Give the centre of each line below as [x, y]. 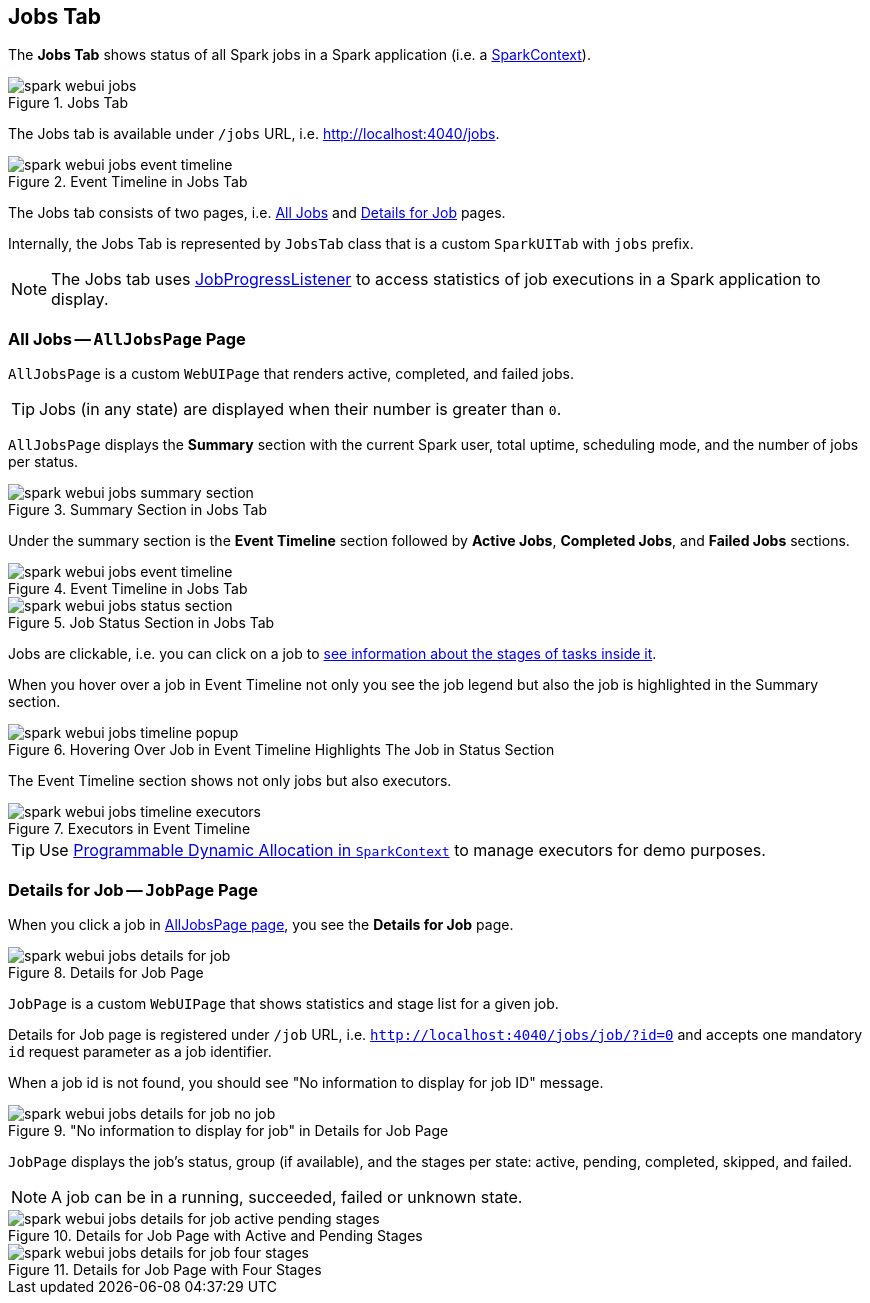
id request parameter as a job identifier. [140, 1051]
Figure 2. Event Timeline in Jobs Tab [128, 182]
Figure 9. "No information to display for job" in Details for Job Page [228, 1130]
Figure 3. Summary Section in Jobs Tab [137, 510]
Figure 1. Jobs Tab [68, 103]
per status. [43, 462]
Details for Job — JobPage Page [133, 889]
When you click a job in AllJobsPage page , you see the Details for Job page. [261, 924]
